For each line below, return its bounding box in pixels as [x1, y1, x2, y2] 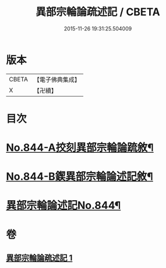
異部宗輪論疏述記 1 [6, 253, 73, 263]
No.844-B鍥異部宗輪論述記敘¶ [6, 170, 153, 183]
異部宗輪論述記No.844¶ [6, 199, 121, 212]
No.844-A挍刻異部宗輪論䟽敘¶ [6, 141, 154, 154]
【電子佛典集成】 [33, 75, 80, 84]
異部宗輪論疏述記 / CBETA [36, 5, 160, 19]
